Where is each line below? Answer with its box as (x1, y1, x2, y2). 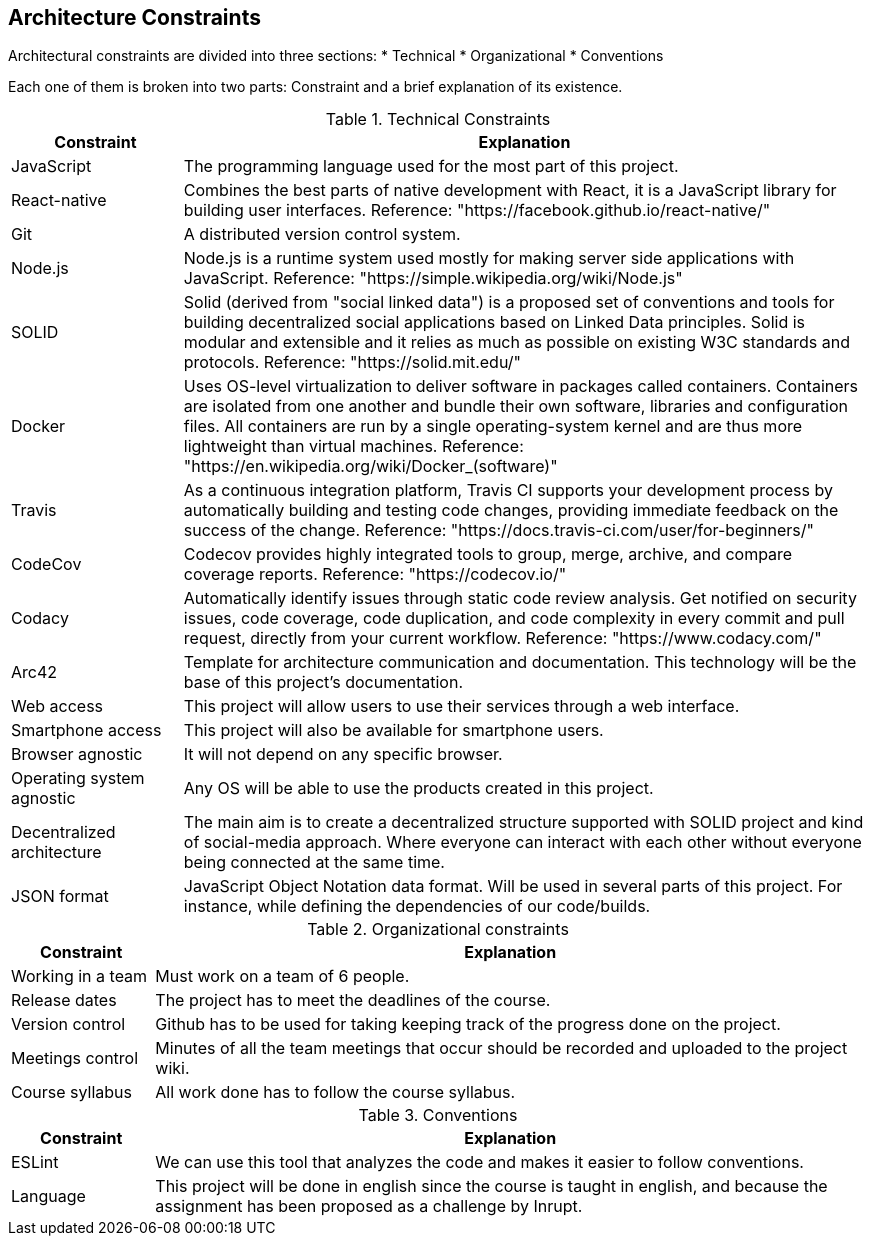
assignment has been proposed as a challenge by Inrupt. (155, 1196, 583, 1217)
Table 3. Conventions (358, 1105, 518, 1126)
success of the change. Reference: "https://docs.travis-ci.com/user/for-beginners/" (183, 520, 815, 541)
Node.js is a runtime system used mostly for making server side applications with (183, 248, 795, 269)
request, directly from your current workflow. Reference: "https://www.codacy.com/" (183, 628, 822, 649)
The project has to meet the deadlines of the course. (155, 990, 551, 1011)
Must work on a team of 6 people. (155, 966, 410, 987)
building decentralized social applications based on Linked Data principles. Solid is (183, 312, 806, 333)
